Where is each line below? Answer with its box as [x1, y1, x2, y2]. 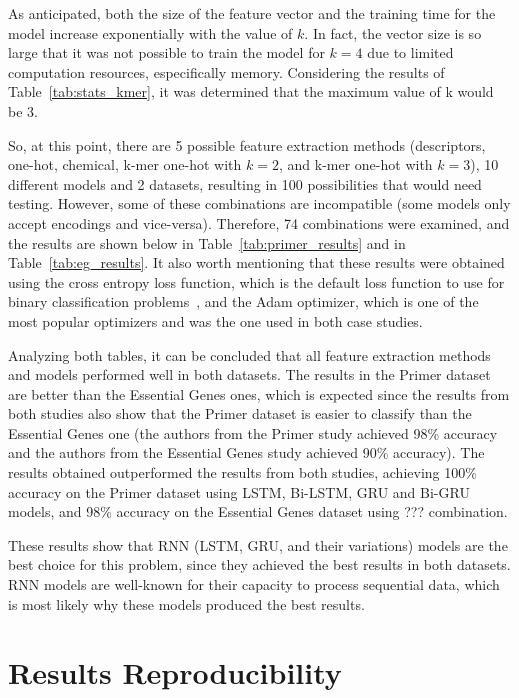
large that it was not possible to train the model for [8, 42, 325, 63]
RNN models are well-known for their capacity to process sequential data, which [8, 574, 500, 595]
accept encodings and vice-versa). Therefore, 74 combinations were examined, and [8, 212, 510, 233]
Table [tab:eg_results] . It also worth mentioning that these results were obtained [8, 252, 505, 273]
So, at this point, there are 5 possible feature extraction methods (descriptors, [8, 134, 486, 155]
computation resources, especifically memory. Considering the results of [8, 61, 445, 82]
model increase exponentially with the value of [8, 22, 293, 43]
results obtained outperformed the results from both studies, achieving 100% [8, 462, 477, 483]
